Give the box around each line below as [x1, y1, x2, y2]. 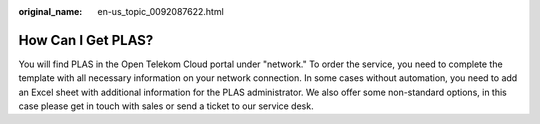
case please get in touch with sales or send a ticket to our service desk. [18, 100, 314, 112]
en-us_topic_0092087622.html [97, 6, 224, 17]
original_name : [18, 6, 83, 17]
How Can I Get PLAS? [18, 31, 154, 49]
